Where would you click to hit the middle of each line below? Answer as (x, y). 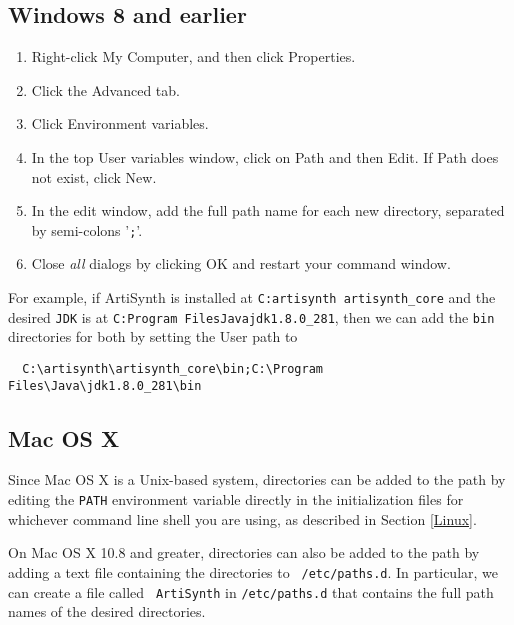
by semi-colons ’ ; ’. (87, 229)
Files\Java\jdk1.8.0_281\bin (105, 385)
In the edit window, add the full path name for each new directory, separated (268, 210)
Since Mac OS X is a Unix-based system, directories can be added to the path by (257, 479)
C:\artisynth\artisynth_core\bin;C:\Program (172, 368)
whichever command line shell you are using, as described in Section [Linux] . (242, 518)
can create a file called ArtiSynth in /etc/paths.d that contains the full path (251, 591)
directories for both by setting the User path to (153, 336)
